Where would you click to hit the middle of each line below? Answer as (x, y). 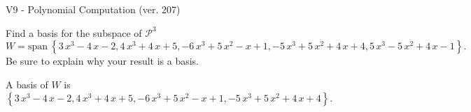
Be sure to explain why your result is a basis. (103, 61)
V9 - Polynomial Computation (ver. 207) (93, 9)
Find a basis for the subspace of (74, 32)
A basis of (27, 84)
